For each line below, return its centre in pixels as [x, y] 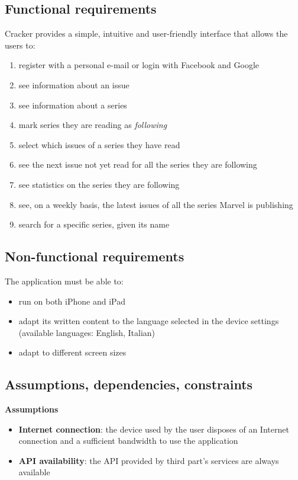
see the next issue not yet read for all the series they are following [138, 164]
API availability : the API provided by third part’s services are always [149, 460]
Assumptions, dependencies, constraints [129, 384]
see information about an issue [74, 84]
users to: [20, 45]
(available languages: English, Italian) [87, 332]
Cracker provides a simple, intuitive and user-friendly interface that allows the [146, 33]
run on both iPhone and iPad [72, 301]
